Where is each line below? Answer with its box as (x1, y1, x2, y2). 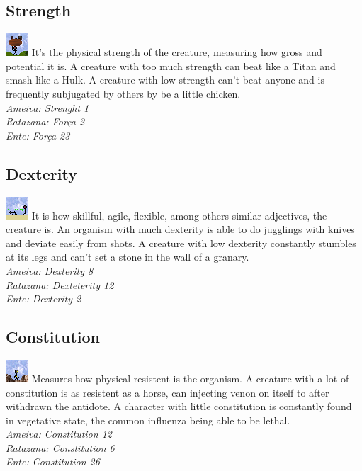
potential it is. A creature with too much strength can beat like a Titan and (6, 58, 336, 73)
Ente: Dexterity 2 (6, 291, 81, 306)
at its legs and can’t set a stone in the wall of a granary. (6, 249, 249, 264)
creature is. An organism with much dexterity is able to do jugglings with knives (6, 222, 355, 237)
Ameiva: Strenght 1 (6, 100, 89, 115)
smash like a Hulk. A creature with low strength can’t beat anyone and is (6, 72, 324, 87)
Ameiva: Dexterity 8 (6, 263, 94, 278)
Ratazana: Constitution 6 (6, 440, 115, 455)
